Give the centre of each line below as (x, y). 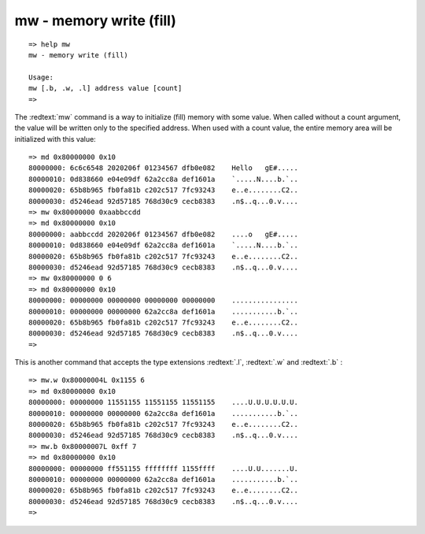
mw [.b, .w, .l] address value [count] (105, 88)
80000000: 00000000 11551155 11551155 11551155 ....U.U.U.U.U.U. (163, 402)
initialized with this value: (55, 139)
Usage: (41, 77)
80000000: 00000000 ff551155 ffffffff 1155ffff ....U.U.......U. (163, 468)
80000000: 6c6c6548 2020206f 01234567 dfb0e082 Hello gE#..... (163, 168)
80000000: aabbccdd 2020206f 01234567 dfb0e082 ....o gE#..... (163, 234)
